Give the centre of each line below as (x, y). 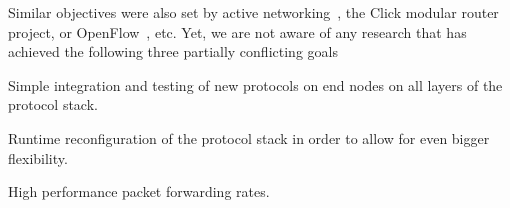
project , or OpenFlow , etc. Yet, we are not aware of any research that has (237, 31)
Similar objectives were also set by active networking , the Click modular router (253, 12)
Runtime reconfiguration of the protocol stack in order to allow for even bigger (249, 137)
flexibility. (38, 157)
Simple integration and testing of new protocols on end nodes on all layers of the (255, 84)
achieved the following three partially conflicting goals (173, 51)
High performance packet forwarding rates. (139, 191)
